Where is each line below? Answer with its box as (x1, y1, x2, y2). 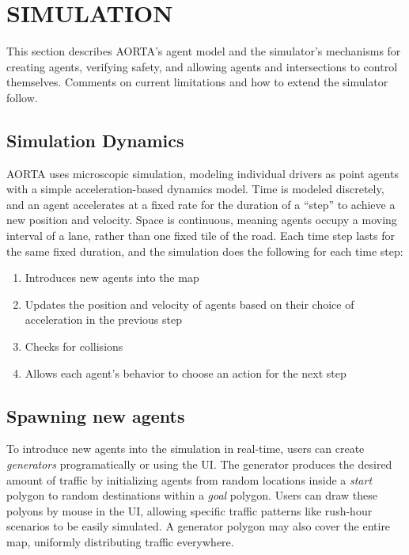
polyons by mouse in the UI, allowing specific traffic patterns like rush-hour (6, 502, 373, 519)
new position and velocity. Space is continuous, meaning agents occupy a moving (6, 211, 397, 228)
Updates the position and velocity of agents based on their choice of (25, 295, 354, 312)
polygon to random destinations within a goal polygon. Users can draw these (6, 487, 378, 504)
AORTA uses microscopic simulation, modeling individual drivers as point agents (6, 165, 399, 181)
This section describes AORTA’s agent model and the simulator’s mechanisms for (6, 43, 401, 59)
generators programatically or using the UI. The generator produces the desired (6, 456, 392, 473)
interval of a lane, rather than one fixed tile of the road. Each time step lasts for (6, 227, 396, 244)
